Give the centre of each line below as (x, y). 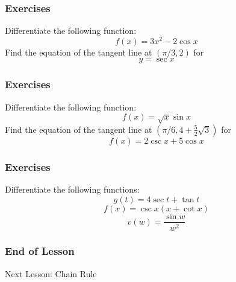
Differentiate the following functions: (72, 189)
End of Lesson (40, 251)
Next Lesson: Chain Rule (51, 273)
